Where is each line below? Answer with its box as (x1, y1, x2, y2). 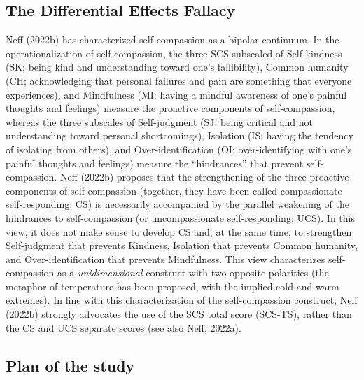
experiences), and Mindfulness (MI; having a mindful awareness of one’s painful (6, 87, 347, 101)
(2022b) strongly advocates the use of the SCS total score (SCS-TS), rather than (6, 307, 352, 321)
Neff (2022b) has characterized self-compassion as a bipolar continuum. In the (6, 32, 339, 47)
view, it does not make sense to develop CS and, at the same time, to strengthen (6, 224, 352, 239)
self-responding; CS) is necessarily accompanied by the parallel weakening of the (6, 197, 349, 211)
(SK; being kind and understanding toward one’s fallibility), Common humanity (6, 59, 349, 74)
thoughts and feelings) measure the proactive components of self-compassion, (6, 101, 335, 115)
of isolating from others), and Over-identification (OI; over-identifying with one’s (6, 141, 352, 156)
